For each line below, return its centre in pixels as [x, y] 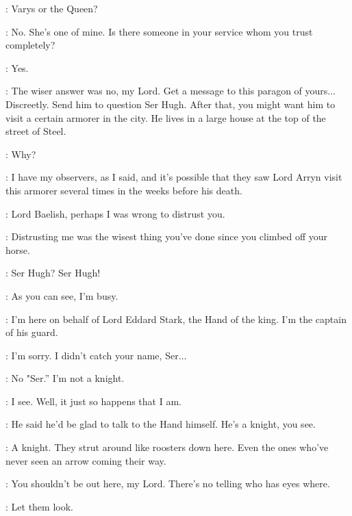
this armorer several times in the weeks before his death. [124, 190]
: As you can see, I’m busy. [62, 295]
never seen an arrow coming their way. [86, 460]
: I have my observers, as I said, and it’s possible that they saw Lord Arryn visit [174, 177]
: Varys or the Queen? [52, 8]
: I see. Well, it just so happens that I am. [93, 401]
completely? [30, 45]
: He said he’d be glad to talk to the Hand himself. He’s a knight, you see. [161, 424]
